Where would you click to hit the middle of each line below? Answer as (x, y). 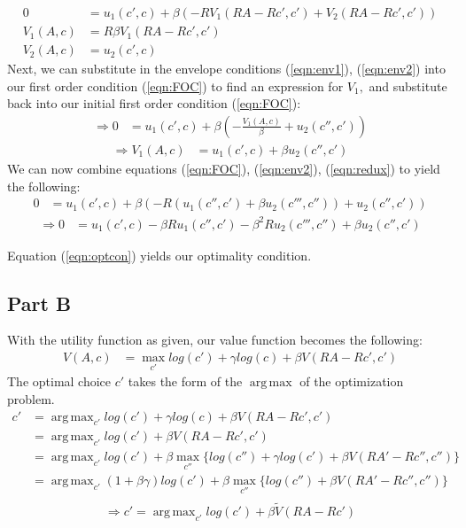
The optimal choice (59, 381)
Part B (39, 303)
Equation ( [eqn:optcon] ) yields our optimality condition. (159, 255)
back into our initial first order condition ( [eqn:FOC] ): (154, 103)
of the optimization (352, 381)
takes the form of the (185, 381)
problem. (31, 398)
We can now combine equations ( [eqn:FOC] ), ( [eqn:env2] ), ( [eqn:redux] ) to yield (224, 168)
